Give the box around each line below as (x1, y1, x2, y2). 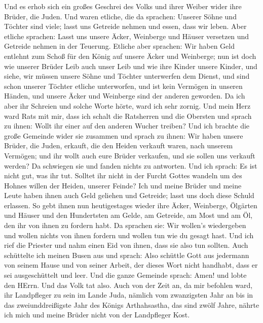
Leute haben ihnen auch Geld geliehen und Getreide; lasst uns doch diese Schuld (4, 190, 254, 201)
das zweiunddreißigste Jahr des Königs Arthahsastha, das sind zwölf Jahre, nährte (4, 299, 259, 310)
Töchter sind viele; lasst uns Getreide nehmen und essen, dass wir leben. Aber (4, 21, 247, 31)
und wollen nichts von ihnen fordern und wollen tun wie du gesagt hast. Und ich (4, 230, 254, 240)
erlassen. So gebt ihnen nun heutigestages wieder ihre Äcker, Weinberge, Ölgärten (4, 200, 257, 210)
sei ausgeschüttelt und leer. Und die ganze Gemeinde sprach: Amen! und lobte (4, 270, 247, 280)
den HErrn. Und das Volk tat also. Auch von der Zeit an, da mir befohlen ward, (4, 279, 253, 290)
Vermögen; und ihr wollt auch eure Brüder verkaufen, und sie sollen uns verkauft (4, 150, 255, 160)
